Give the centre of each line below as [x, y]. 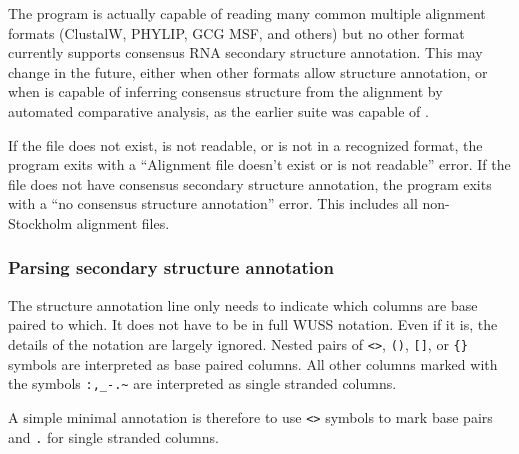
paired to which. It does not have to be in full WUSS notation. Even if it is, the [253, 324]
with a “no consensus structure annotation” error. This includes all [213, 203]
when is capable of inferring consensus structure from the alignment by [225, 91]
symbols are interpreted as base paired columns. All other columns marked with [253, 363]
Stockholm [40, 222]
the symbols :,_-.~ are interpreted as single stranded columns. [202, 383]
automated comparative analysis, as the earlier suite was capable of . [218, 110]
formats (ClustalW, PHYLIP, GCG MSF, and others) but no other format [236, 32]
